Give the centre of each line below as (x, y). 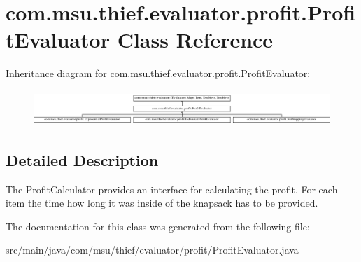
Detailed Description (82, 159)
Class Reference (195, 40)
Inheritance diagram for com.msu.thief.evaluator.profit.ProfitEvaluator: (158, 73)
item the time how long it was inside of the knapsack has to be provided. (162, 203)
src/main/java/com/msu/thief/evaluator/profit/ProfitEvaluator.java (152, 250)
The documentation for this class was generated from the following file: (158, 226)
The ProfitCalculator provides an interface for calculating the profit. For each (172, 189)
